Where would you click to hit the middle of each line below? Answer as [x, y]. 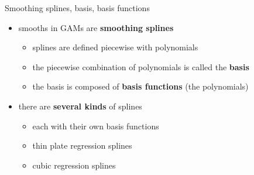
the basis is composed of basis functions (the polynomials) [140, 86]
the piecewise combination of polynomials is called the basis [141, 66]
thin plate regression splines [82, 145]
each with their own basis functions [96, 126]
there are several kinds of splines [80, 106]
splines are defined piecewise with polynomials [115, 47]
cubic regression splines [74, 165]
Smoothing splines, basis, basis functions [77, 8]
